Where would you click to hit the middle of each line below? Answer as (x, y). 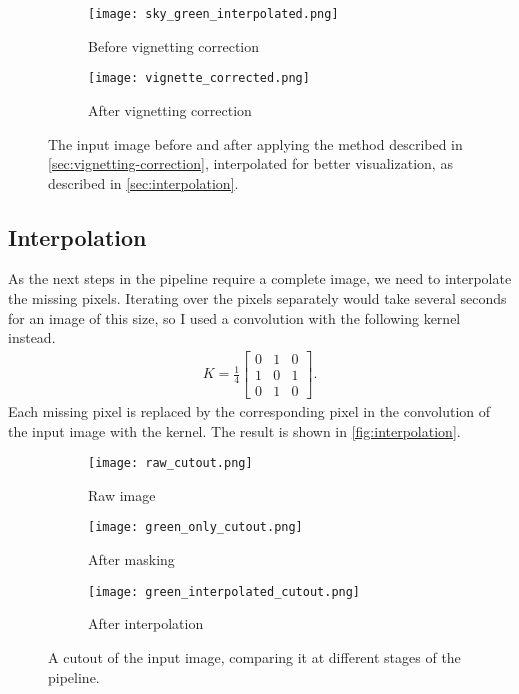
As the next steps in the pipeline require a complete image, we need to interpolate (260, 278)
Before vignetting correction (174, 45)
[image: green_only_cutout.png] (195, 527)
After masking (131, 559)
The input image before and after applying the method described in (255, 143)
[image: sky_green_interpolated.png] (213, 14)
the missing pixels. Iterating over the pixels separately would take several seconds (257, 298)
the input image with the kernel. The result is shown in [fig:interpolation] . (234, 430)
